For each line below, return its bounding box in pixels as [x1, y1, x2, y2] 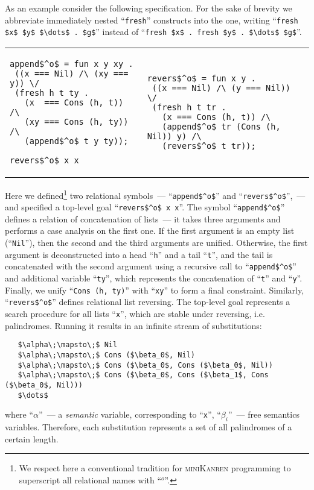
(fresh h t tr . [152, 102, 226, 112]
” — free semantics [228, 408, 300, 421]
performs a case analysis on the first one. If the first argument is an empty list [5, 224, 295, 237]
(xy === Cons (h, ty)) [24, 116, 129, 127]
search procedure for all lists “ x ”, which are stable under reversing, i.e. [5, 307, 265, 319]
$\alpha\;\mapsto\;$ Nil [18, 341, 118, 350]
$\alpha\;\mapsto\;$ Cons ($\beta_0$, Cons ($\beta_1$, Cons [18, 371, 269, 380]
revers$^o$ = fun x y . [147, 73, 256, 83]
